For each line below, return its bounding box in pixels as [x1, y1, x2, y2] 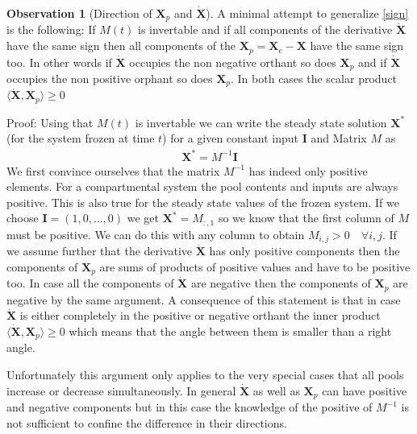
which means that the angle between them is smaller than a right [69, 322, 392, 339]
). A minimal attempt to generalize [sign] [206, 5, 409, 21]
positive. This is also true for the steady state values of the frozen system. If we [6, 193, 399, 210]
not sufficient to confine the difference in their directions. [6, 414, 287, 431]
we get [127, 209, 159, 226]
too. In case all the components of [6, 275, 174, 291]
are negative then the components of [190, 275, 371, 291]
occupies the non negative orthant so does [129, 53, 336, 70]
